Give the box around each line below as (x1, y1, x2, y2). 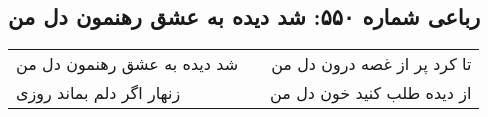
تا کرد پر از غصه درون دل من (271, 52, 472, 76)
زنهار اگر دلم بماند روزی (16, 81, 181, 105)
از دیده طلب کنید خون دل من (270, 81, 472, 105)
